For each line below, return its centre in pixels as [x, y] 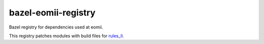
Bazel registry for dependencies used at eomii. [56, 27]
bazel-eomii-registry [52, 13]
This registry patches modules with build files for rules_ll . [66, 36]
